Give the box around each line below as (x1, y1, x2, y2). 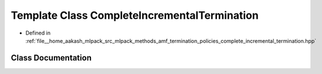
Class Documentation (11, 53, 92, 63)
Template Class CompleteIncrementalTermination (11, 9, 259, 22)
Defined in (25, 29, 51, 36)
